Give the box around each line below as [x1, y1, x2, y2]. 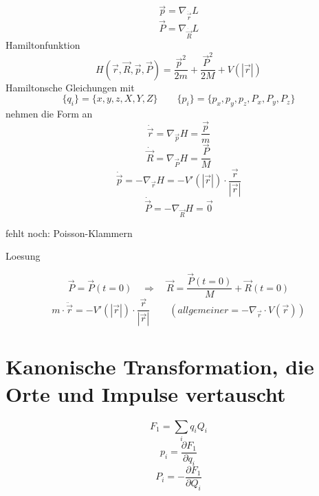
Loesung [5, 249, 41, 263]
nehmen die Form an [5, 106, 93, 121]
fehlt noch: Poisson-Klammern [5, 225, 133, 240]
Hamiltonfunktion [5, 38, 80, 52]
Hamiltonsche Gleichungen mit [5, 80, 135, 94]
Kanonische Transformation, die [5, 352, 314, 381]
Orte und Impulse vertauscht [5, 379, 286, 407]
